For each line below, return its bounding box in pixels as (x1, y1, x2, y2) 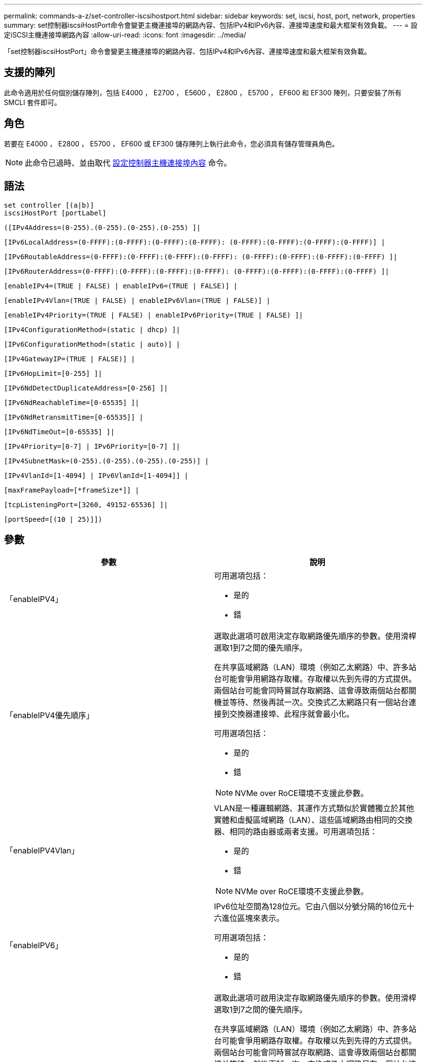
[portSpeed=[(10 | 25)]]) (4, 515, 103, 523)
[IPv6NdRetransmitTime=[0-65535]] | (4, 413, 143, 421)
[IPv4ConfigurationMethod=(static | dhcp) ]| (4, 325, 180, 334)
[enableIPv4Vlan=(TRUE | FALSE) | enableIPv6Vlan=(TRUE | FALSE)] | (4, 296, 270, 304)
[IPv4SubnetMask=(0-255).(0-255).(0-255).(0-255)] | (4, 457, 209, 465)
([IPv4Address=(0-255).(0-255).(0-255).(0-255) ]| (4, 223, 201, 231)
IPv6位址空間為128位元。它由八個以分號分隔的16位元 (214, 902, 407, 912)
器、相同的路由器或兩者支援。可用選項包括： (214, 827, 378, 837)
